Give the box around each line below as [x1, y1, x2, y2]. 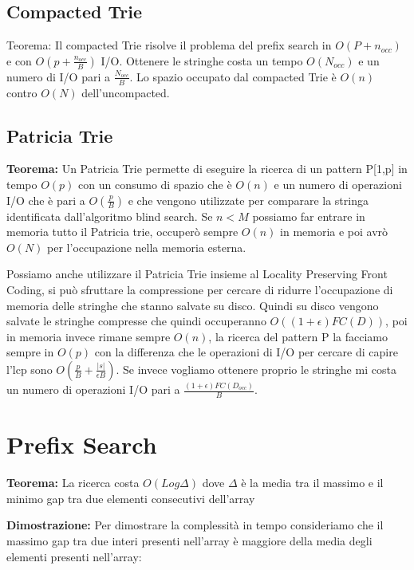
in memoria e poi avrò [280, 223, 388, 240]
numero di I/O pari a [6, 68, 110, 85]
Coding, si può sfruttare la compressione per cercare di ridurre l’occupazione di [6, 281, 393, 297]
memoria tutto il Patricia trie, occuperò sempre [6, 223, 239, 240]
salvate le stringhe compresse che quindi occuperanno [6, 313, 266, 329]
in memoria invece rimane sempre [6, 328, 171, 344]
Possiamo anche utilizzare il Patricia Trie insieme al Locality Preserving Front [6, 265, 388, 282]
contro [6, 84, 37, 100]
